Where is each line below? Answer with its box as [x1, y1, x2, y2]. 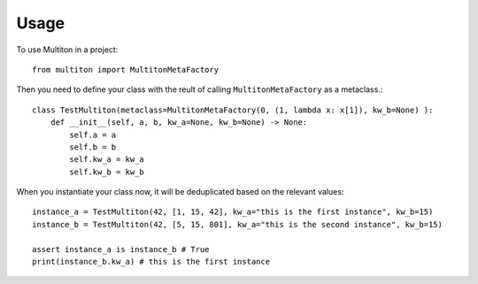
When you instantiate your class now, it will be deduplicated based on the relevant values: [16, 187, 344, 197]
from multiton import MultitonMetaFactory [32, 65, 220, 74]
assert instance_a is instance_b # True [32, 244, 210, 254]
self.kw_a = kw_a [69, 155, 145, 165]
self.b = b [69, 142, 117, 152]
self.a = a [69, 129, 117, 140]
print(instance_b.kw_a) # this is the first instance [32, 257, 270, 267]
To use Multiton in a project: [16, 44, 119, 55]
